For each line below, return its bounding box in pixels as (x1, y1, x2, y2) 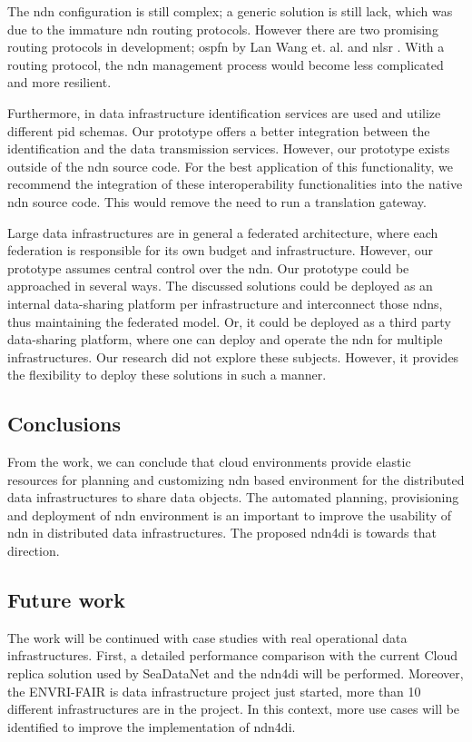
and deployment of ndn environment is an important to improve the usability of (7, 505, 452, 524)
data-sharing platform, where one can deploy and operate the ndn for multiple (7, 330, 443, 349)
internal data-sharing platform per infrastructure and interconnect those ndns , (7, 293, 443, 312)
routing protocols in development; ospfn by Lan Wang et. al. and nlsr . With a (7, 37, 445, 56)
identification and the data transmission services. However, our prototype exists (7, 139, 450, 158)
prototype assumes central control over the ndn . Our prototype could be (7, 258, 409, 277)
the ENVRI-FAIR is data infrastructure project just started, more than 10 (7, 681, 421, 700)
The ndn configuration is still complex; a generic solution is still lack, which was (7, 2, 453, 20)
